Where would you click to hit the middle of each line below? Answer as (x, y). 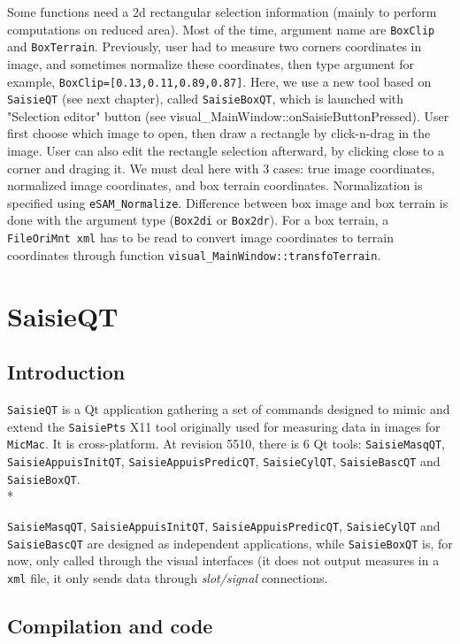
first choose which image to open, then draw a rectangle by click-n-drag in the (219, 133)
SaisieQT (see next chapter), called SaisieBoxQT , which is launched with (206, 99)
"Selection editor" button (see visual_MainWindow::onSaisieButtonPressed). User (228, 115)
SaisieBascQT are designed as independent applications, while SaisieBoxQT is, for (230, 543)
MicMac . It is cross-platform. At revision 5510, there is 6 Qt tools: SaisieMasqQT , (226, 444)
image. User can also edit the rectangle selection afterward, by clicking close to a (226, 150)
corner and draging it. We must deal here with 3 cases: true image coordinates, (221, 168)
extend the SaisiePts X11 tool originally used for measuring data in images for (224, 426)
